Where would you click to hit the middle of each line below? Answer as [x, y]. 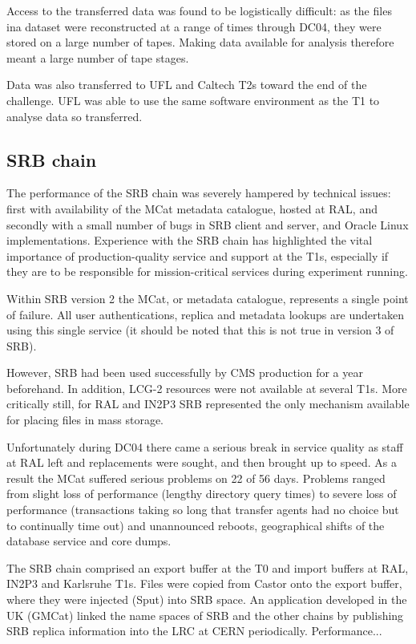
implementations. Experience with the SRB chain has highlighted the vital [190, 240]
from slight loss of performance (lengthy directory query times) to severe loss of [202, 494]
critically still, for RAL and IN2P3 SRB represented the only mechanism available [208, 404]
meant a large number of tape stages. [98, 57]
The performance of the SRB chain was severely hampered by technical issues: [199, 193]
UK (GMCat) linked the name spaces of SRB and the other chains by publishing [205, 615]
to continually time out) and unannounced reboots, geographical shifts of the [196, 525]
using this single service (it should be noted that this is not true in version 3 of [200, 330]
